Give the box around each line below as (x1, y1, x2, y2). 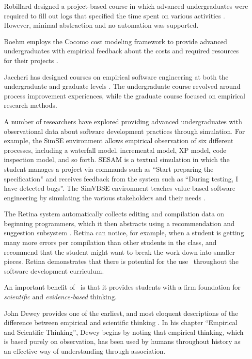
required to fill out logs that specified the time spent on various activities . (4, 10, 225, 20)
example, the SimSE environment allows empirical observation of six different (4, 135, 234, 146)
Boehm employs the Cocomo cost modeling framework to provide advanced (4, 36, 227, 46)
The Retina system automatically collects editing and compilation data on (4, 209, 224, 219)
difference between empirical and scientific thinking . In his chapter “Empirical (4, 317, 237, 327)
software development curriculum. (4, 265, 104, 276)
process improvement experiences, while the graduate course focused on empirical (4, 90, 245, 100)
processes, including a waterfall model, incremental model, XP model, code (4, 145, 227, 155)
